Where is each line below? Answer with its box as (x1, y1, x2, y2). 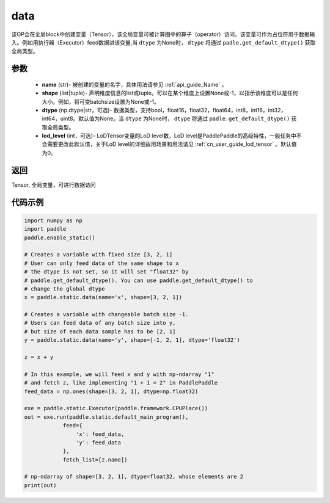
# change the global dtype (24, 285, 105, 292)
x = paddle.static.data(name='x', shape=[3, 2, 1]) (24, 294, 183, 301)
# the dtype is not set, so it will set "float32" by (24, 269, 189, 275)
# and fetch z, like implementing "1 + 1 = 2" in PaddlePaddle (24, 379, 218, 386)
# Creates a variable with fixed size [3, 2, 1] (24, 251, 173, 258)
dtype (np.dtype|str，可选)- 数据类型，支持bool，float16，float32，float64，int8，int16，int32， (42, 106, 287, 114)
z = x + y (24, 354, 54, 361)
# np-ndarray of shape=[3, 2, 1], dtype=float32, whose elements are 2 (24, 473, 244, 480)
